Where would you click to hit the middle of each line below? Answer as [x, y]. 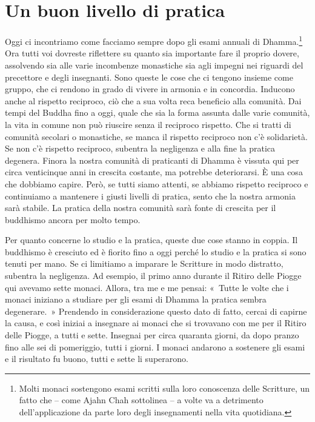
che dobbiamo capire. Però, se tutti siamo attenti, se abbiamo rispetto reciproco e [157, 183]
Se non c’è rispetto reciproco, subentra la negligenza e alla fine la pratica [140, 148]
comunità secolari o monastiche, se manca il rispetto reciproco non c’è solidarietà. [156, 136]
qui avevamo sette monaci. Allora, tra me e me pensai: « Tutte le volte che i [147, 287]
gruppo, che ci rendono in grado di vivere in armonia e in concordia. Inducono [150, 89]
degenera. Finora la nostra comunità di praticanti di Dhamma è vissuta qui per [152, 160]
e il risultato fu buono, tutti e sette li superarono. [97, 359]
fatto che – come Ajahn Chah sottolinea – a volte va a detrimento [141, 400]
